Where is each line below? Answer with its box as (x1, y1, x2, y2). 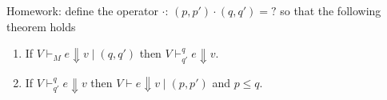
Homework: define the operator (6, 2, 158, 18)
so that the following (280, 2, 381, 18)
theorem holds (6, 18, 76, 34)
